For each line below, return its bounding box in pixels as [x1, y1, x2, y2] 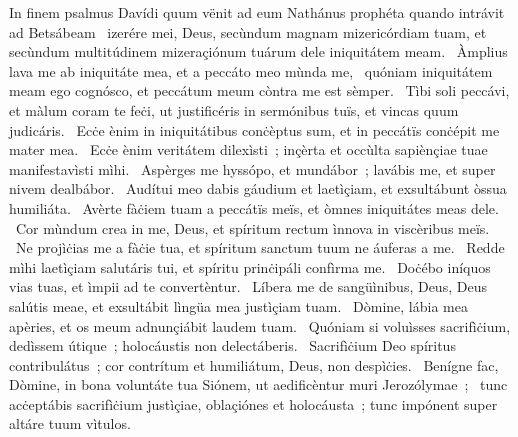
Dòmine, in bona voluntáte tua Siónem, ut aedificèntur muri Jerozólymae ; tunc [9, 374, 508, 395]
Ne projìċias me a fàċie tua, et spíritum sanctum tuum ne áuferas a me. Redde [15, 237, 505, 258]
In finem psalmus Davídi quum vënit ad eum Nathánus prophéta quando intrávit [9, 2, 505, 22]
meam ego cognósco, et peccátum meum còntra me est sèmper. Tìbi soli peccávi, [9, 80, 510, 101]
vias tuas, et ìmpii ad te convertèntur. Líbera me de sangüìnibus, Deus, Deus [9, 276, 487, 297]
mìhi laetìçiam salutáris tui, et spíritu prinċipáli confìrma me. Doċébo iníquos [9, 256, 491, 277]
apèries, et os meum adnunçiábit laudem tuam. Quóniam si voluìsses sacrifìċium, [9, 315, 511, 336]
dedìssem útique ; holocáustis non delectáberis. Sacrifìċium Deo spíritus [9, 335, 456, 356]
